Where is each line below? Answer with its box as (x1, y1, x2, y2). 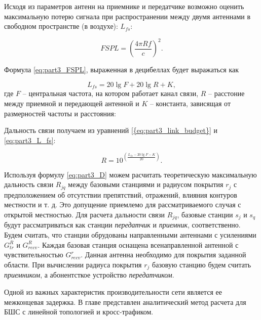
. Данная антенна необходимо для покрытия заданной (81, 249, 246, 260)
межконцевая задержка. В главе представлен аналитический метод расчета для (4, 296, 246, 307)
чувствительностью (4, 249, 63, 260)
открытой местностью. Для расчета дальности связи (4, 209, 165, 220)
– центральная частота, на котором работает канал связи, (22, 88, 199, 99)
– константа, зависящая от (150, 98, 231, 108)
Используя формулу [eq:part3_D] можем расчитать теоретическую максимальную (4, 169, 257, 179)
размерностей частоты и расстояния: (4, 108, 116, 118)
